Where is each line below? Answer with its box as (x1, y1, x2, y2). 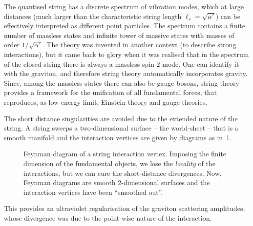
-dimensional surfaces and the (121, 177, 210, 188)
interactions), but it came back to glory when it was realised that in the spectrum (4, 49, 249, 59)
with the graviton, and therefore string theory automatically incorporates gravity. (4, 68, 248, 78)
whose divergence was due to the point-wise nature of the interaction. (4, 212, 212, 223)
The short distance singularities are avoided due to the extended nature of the (4, 113, 238, 123)
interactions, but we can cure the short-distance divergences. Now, (23, 168, 222, 178)
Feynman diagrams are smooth (23, 177, 116, 188)
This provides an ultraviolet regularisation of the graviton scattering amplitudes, (4, 203, 245, 213)
